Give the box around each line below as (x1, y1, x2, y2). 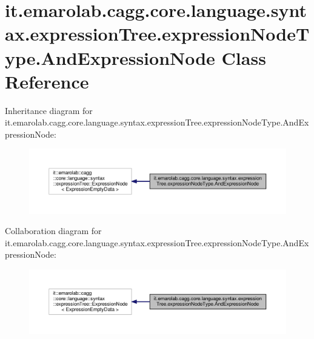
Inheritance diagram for (5, 104, 93, 116)
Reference (5, 69, 89, 93)
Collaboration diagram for (5, 224, 102, 237)
